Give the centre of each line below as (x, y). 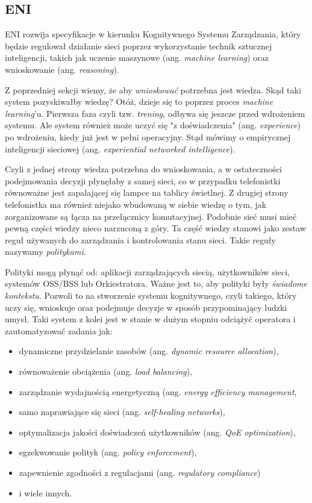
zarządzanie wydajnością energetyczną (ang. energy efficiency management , (158, 391)
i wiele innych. (45, 492)
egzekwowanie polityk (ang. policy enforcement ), (108, 452)
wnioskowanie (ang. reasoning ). (62, 69)
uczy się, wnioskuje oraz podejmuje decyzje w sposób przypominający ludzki (146, 307)
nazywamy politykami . (45, 252)
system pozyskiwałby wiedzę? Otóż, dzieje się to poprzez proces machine (139, 102)
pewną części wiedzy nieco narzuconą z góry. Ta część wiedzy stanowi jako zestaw (155, 228)
